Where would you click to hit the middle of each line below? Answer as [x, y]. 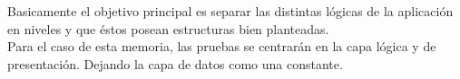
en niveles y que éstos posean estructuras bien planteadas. [168, 28]
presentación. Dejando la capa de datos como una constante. [175, 63]
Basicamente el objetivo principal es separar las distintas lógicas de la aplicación [230, 11]
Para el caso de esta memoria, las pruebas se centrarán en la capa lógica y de [222, 46]
